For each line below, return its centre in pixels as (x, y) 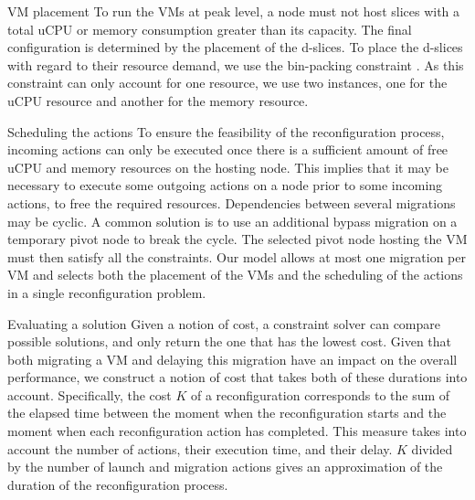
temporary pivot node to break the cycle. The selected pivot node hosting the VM (237, 239)
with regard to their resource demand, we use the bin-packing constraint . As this (236, 64)
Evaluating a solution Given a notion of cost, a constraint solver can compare (224, 323)
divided (432, 448)
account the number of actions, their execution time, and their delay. (200, 448)
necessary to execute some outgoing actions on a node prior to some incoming (225, 185)
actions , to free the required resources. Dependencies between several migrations (232, 202)
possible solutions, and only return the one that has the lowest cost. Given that (230, 341)
